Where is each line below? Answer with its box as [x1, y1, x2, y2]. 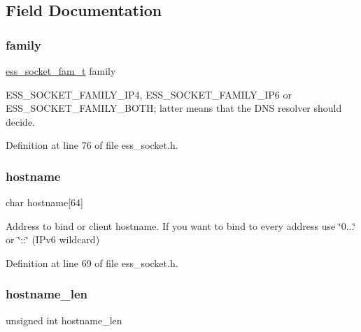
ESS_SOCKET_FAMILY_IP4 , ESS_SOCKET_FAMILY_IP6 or [6, 87, 292, 101]
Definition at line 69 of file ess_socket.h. [6, 255, 178, 270]
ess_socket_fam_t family [6, 64, 116, 78]
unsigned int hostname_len [6, 312, 122, 327]
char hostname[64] [6, 195, 83, 210]
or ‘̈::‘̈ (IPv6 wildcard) [6, 232, 100, 247]
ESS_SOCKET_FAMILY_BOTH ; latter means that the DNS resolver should [6, 101, 342, 115]
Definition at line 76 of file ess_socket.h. [6, 138, 178, 152]
